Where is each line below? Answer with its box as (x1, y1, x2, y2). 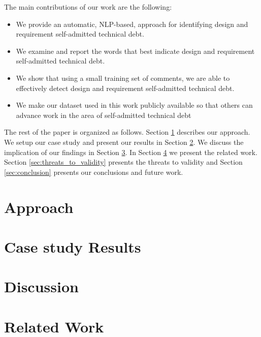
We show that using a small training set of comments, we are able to (16, 72, 230, 83)
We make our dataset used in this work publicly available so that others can (16, 100, 253, 110)
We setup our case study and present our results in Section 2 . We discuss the (4, 136, 244, 147)
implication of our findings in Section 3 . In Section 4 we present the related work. (4, 146, 257, 157)
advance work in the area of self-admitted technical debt (16, 109, 191, 120)
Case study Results (4, 236, 141, 257)
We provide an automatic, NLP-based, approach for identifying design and (16, 18, 248, 29)
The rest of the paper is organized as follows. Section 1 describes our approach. (4, 127, 250, 137)
